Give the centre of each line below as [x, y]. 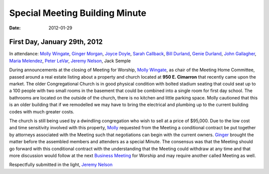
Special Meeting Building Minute [78, 13]
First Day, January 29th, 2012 [56, 42]
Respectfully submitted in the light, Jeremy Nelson [61, 165]
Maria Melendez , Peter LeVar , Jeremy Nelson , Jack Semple [70, 61]
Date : [15, 28]
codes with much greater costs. [42, 111]
